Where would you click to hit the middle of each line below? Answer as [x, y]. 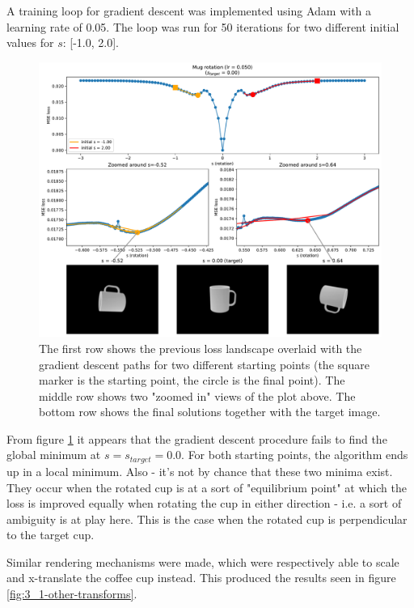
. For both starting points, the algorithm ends [295, 455]
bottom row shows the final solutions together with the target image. [210, 412]
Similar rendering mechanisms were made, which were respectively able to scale [203, 561]
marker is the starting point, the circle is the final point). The [192, 380]
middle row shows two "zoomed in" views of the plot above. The [197, 395]
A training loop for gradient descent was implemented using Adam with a [189, 11]
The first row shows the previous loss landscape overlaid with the [201, 348]
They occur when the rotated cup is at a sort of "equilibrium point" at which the [207, 487]
